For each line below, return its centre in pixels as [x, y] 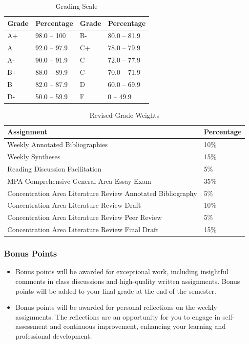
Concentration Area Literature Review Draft [74, 205]
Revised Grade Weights [124, 115]
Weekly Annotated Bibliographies [58, 144]
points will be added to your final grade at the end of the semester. [116, 290]
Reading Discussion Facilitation [54, 168]
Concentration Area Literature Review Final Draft [83, 229]
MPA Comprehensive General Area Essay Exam [79, 181]
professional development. [54, 335]
